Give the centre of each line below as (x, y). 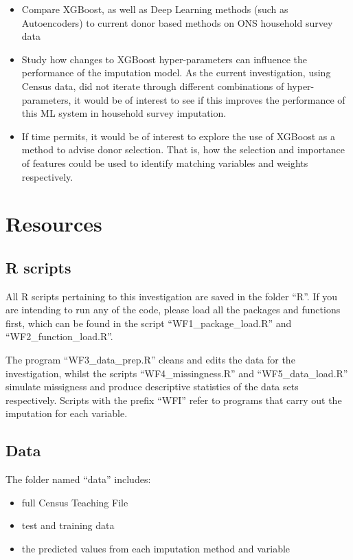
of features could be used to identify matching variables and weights (165, 163)
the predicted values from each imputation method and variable (156, 549)
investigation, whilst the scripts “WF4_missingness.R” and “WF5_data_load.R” (177, 373)
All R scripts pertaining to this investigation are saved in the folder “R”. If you (172, 296)
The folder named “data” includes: (78, 479)
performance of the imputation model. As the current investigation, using (176, 72)
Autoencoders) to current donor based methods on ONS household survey (177, 22)
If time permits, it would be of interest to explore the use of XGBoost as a (178, 136)
